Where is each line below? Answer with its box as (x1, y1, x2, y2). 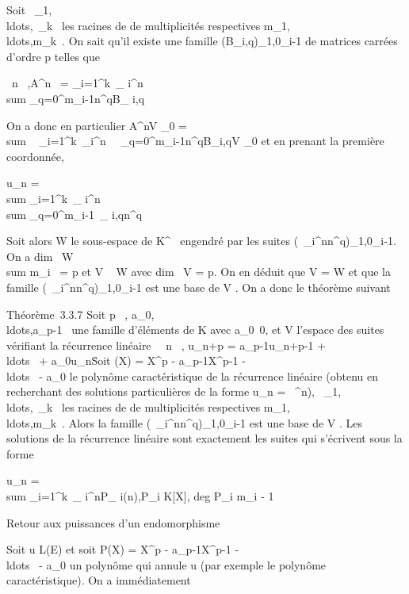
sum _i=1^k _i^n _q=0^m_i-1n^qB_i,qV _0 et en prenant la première (6, 132, 384, 149)
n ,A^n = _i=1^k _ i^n (11, 75, 143, 91)
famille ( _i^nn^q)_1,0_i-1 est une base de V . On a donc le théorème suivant (6, 278, 391, 295)
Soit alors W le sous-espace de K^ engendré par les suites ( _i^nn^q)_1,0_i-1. (6, 232, 396, 249)
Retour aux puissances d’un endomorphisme (6, 514, 220, 531)
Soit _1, (6, 2, 52, 17)
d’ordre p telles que (6, 48, 100, 64)
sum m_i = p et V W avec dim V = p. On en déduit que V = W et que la (6, 263, 391, 280)
